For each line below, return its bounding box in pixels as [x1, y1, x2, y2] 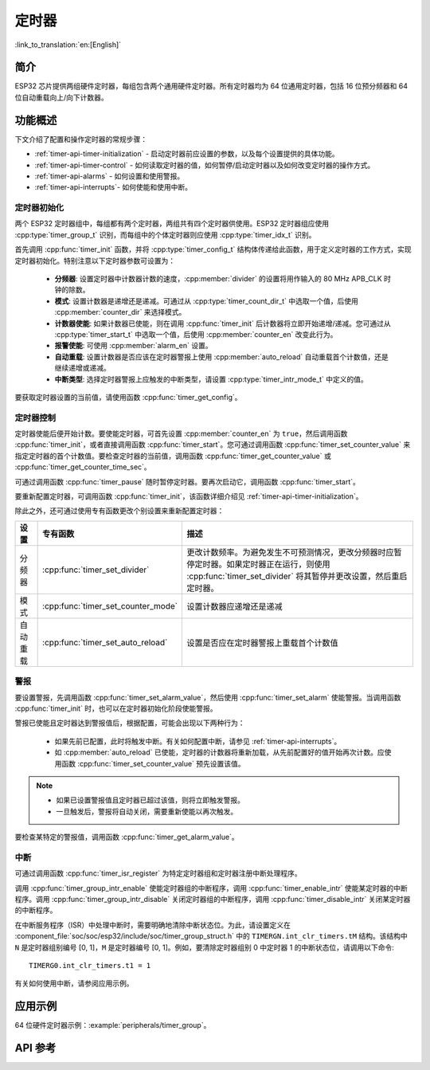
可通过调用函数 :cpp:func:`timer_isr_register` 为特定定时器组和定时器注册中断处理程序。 [14, 868, 302, 878]
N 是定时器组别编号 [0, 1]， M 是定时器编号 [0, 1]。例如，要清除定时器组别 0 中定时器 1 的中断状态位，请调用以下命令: [14, 943, 394, 952]
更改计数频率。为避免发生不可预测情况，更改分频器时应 [186, 547, 394, 558]
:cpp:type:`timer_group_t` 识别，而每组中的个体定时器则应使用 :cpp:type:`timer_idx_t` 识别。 [14, 229, 316, 239]
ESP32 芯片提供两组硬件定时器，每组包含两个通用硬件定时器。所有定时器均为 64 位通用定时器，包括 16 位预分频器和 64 [14, 81, 408, 91]
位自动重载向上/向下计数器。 [14, 92, 109, 102]
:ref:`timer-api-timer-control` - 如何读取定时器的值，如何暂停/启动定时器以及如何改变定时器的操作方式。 [34, 160, 375, 170]
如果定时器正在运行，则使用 [226, 559, 330, 570]
